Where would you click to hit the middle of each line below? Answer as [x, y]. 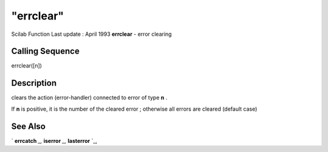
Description [34, 83]
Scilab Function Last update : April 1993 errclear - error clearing [92, 34]
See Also [28, 126]
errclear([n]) [27, 66]
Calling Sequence [46, 51]
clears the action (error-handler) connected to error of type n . [89, 98]
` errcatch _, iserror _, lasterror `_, [54, 140]
